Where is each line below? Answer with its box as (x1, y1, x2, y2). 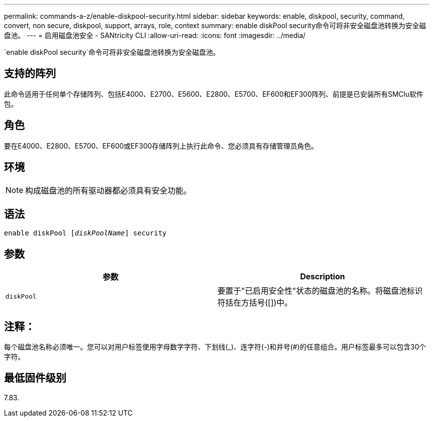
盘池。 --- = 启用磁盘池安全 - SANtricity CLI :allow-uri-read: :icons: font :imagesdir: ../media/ (4, 31, 306, 39)
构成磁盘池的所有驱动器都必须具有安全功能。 (25, 185, 192, 195)
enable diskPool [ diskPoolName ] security (4, 229, 167, 237)
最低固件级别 (4, 372, 66, 384)
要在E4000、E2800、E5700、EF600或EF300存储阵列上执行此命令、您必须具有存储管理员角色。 (4, 141, 318, 150)
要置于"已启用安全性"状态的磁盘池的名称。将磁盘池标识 (217, 286, 423, 296)
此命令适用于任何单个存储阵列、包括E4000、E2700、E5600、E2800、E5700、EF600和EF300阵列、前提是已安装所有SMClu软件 (4, 89, 424, 98)
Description (300, 271, 345, 282)
